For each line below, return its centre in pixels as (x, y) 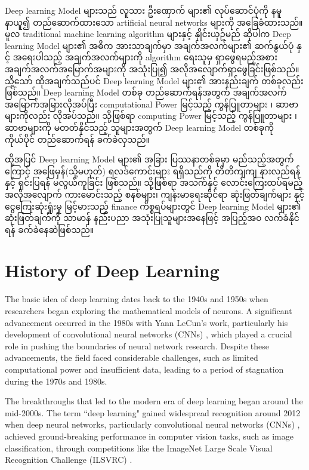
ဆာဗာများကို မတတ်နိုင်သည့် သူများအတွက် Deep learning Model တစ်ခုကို (140, 127)
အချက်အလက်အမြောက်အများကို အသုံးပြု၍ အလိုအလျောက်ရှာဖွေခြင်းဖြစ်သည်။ (152, 68)
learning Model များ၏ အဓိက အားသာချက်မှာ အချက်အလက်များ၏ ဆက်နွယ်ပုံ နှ (153, 45)
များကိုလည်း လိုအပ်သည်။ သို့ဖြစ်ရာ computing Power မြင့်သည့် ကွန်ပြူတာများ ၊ (151, 116)
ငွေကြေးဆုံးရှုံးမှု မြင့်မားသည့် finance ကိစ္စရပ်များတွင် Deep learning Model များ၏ (153, 206)
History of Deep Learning (112, 270)
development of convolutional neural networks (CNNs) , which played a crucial (149, 334)
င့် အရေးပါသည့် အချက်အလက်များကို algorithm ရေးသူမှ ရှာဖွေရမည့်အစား (141, 57)
